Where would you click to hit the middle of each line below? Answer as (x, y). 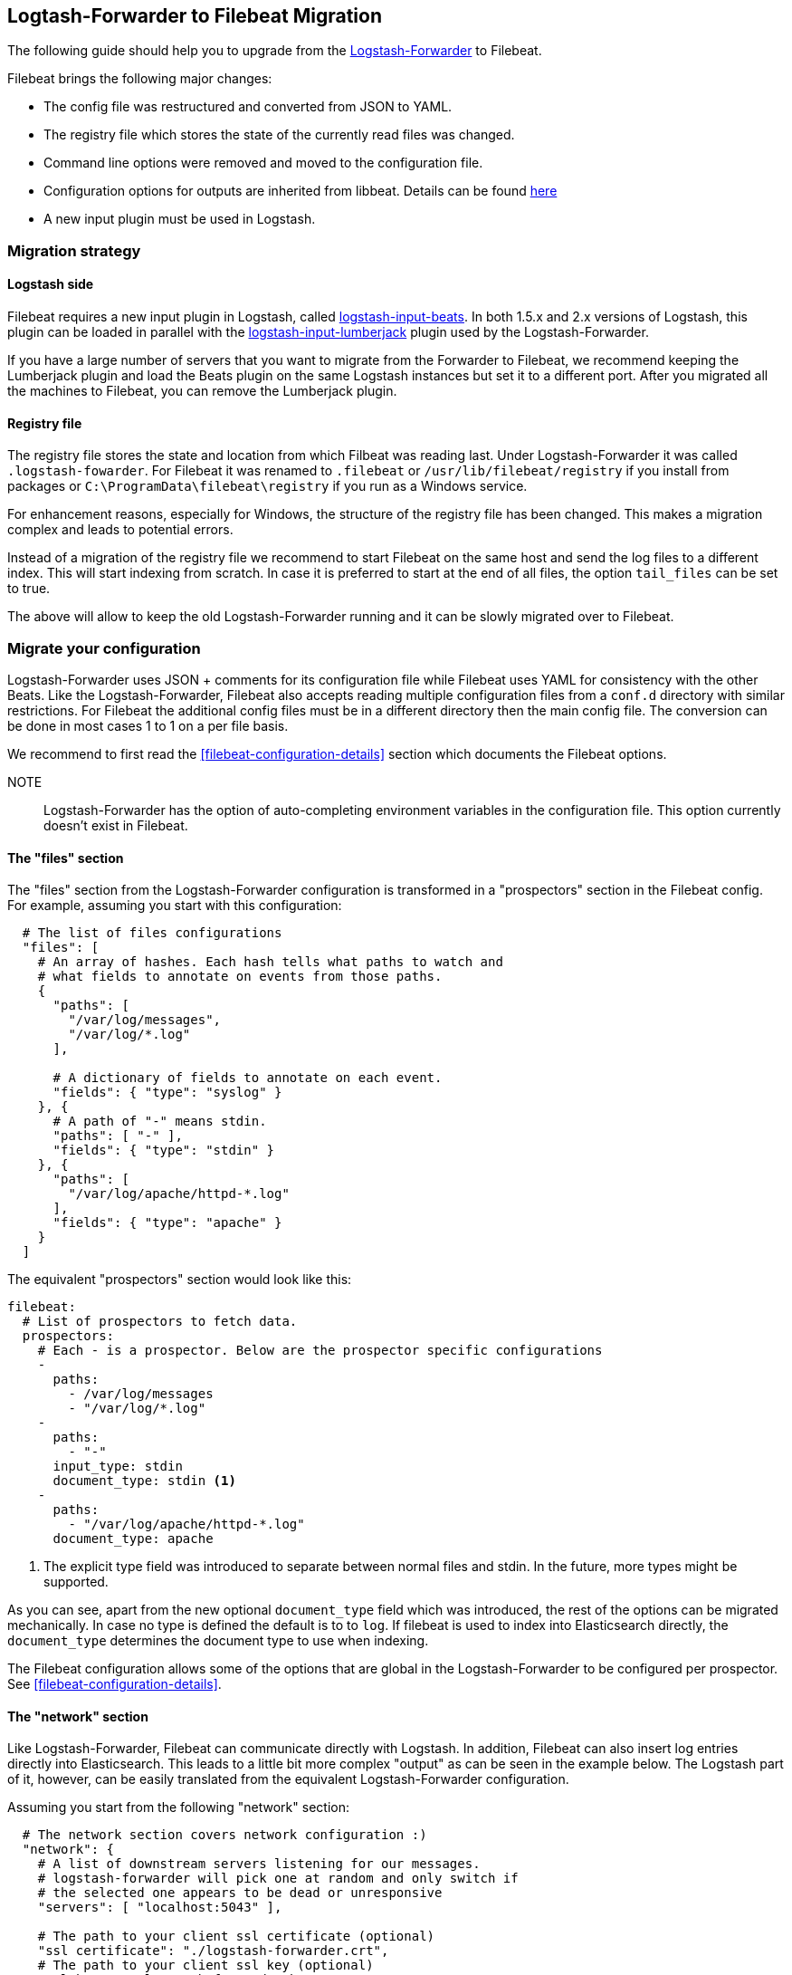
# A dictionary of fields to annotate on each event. (248, 1078)
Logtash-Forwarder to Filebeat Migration (195, 16)
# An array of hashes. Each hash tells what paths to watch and (270, 962)
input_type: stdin (118, 1467)
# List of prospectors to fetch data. (160, 1322)
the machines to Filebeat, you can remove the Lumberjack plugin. (202, 391)
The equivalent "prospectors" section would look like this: (180, 1280)
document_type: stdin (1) (144, 1481)
